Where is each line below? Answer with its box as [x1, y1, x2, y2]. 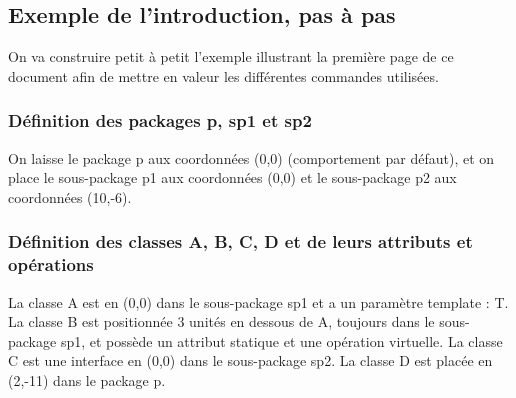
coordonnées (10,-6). [8, 186, 132, 207]
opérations [8, 252, 94, 277]
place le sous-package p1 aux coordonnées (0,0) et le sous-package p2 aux [8, 167, 457, 188]
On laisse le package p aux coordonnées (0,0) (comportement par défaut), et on [8, 147, 495, 168]
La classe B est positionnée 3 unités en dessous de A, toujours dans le [8, 311, 435, 332]
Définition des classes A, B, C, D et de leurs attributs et [8, 229, 473, 254]
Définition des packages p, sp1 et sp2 [8, 108, 312, 133]
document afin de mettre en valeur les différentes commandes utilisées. [8, 65, 439, 86]
